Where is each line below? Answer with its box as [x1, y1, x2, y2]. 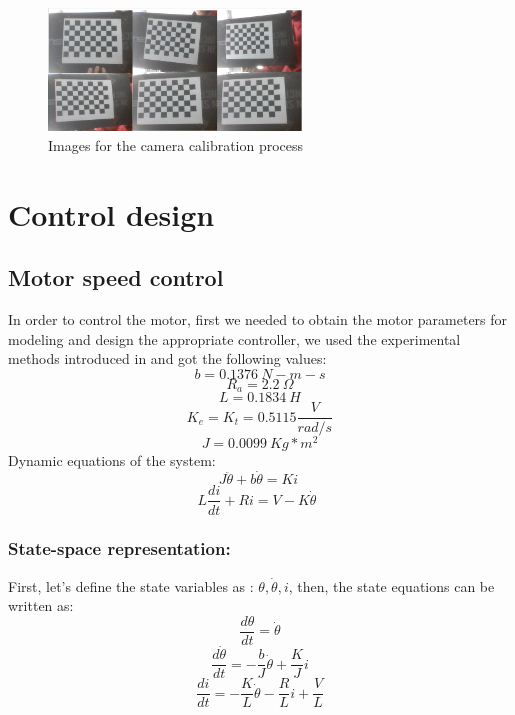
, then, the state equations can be [288, 575, 495, 596]
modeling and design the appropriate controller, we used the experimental [8, 328, 461, 349]
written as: [8, 595, 74, 616]
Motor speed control [8, 262, 224, 293]
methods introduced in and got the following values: [8, 348, 327, 369]
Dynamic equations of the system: [8, 449, 216, 470]
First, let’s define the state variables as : [8, 575, 254, 596]
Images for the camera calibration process [48, 135, 304, 156]
